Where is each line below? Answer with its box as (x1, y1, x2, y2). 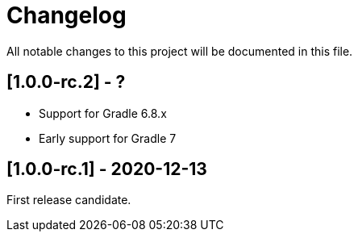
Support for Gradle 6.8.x (39, 106, 167, 120)
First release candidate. (6, 193, 131, 207)
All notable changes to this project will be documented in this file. (6, 44, 353, 58)
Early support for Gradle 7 (39, 131, 177, 145)
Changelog (6, 2, 127, 29)
